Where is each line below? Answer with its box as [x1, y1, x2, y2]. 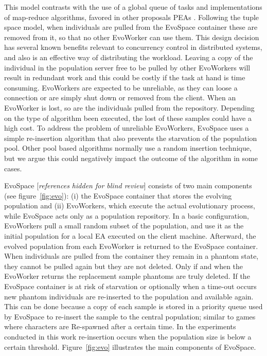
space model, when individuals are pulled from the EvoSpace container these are [4, 22, 258, 32]
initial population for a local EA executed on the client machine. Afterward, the [4, 230, 256, 241]
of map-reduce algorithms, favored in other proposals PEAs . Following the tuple [4, 11, 259, 22]
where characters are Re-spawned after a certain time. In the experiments [4, 321, 236, 332]
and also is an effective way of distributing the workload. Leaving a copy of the [4, 51, 253, 62]
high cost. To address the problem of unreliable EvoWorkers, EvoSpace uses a [4, 122, 249, 133]
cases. [4, 163, 22, 173]
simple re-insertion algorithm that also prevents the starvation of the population [4, 132, 257, 143]
